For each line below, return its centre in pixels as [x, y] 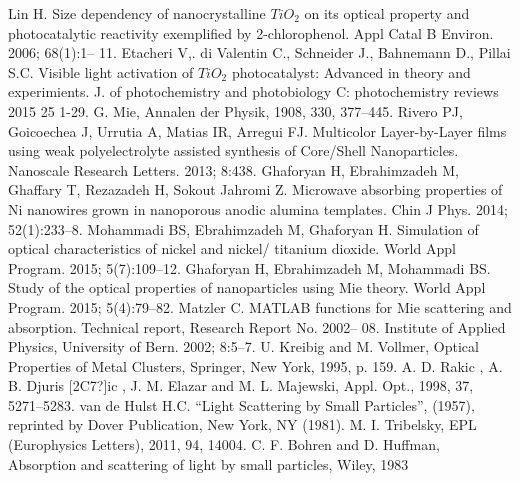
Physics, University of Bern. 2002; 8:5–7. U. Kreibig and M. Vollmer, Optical [243, 346]
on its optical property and [387, 13]
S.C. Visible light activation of [101, 71]
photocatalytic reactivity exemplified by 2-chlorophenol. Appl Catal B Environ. [251, 32]
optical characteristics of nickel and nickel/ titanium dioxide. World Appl [232, 248]
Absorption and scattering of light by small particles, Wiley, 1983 [208, 463]
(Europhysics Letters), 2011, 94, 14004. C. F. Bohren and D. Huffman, [224, 444]
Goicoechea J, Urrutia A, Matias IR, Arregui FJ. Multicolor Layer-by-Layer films [257, 130]
